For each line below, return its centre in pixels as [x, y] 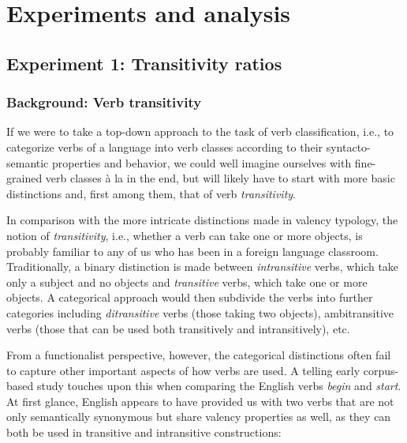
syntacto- [348, 146]
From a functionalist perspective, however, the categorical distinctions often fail [199, 355]
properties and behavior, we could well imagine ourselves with [202, 162]
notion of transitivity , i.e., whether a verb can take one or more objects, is [185, 235]
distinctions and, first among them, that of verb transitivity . [151, 193]
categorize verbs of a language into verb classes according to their [165, 146]
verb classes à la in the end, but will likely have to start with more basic [220, 178]
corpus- [381, 370]
